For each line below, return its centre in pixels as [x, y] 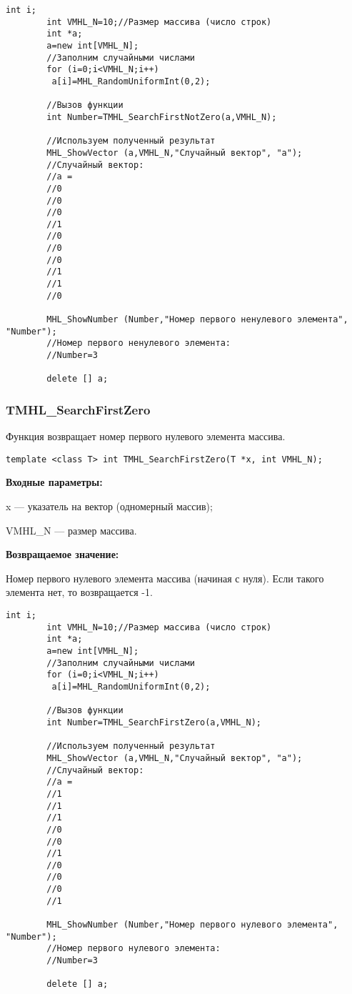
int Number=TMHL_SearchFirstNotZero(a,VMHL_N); [162, 117]
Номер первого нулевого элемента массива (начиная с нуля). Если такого [165, 578]
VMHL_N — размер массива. [71, 530]
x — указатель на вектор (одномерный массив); [109, 506]
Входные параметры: [54, 482]
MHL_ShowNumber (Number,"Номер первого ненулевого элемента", [197, 320]
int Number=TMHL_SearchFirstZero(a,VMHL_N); [154, 722]
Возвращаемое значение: [62, 554]
